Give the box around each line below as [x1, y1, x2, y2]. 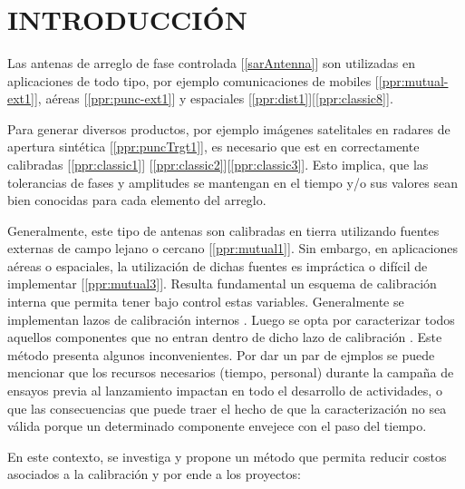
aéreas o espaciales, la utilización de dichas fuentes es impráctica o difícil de [7, 256, 428, 275]
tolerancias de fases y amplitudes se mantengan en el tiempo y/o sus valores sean [7, 172, 458, 191]
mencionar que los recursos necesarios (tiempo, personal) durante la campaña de [7, 363, 454, 382]
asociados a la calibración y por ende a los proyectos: [7, 465, 301, 484]
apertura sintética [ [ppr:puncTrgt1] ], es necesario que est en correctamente [7, 137, 420, 156]
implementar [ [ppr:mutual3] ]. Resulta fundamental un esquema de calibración [7, 274, 437, 293]
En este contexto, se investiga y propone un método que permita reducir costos [7, 446, 447, 465]
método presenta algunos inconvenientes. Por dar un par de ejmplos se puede [7, 345, 435, 364]
